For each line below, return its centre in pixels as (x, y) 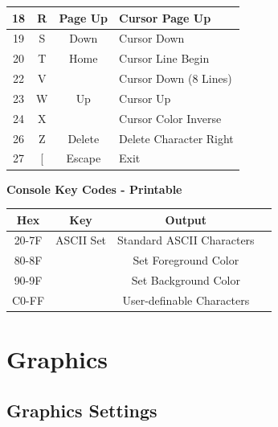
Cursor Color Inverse (170, 118)
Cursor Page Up (165, 17)
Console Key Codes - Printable (94, 189)
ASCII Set (81, 240)
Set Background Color (186, 280)
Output (186, 219)
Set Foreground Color (186, 260)
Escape (84, 158)
